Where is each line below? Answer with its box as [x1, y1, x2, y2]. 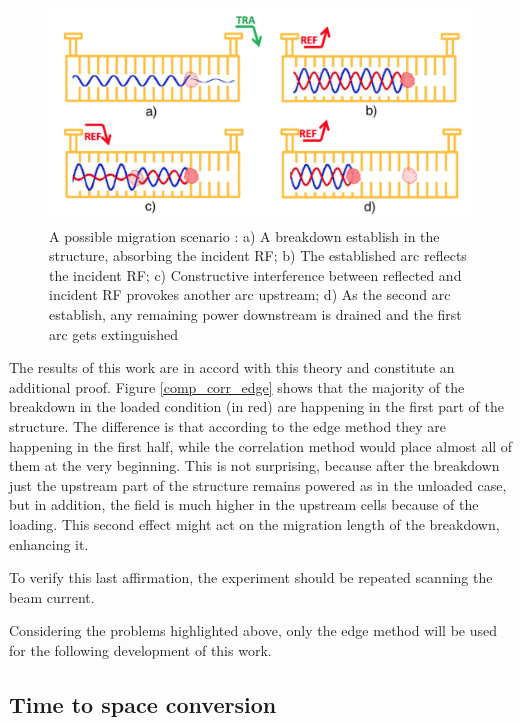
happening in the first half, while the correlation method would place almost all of [9, 435, 513, 456]
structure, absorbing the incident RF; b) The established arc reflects [49, 245, 467, 266]
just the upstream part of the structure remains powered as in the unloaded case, [9, 474, 507, 495]
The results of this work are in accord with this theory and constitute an [9, 357, 455, 378]
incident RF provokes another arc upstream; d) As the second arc [49, 284, 451, 305]
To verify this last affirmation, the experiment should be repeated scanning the [9, 567, 493, 588]
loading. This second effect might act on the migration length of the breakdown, [9, 513, 500, 534]
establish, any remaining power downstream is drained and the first [49, 304, 462, 325]
